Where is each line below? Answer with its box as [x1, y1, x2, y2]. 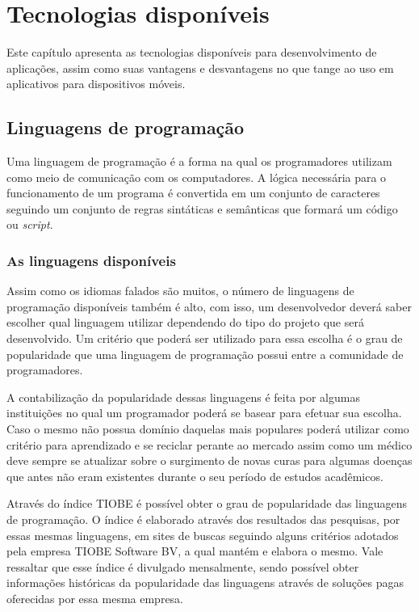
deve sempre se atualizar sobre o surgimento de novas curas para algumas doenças [6, 452, 413, 469]
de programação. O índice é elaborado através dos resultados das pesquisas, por [6, 511, 400, 528]
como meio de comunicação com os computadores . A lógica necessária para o [6, 168, 387, 185]
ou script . [6, 216, 53, 233]
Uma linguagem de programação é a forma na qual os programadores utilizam [6, 153, 392, 170]
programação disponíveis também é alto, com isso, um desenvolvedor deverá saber [6, 298, 412, 314]
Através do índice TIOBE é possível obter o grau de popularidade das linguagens [6, 495, 407, 512]
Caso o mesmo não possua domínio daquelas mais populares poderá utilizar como [6, 420, 409, 437]
